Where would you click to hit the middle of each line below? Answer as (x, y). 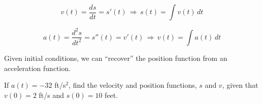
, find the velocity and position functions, (133, 85)
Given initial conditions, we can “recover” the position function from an (116, 58)
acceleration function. (38, 68)
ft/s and (52, 95)
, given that (240, 85)
